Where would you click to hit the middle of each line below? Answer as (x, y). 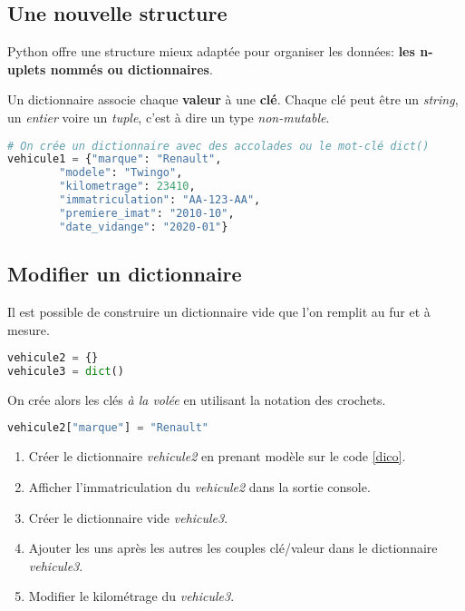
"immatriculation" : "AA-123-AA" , (160, 200)
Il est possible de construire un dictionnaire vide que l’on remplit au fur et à (219, 311)
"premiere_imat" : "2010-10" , (147, 213)
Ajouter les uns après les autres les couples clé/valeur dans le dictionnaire (233, 548)
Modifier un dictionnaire (125, 274)
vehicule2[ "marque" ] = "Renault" (108, 428)
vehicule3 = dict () (66, 371)
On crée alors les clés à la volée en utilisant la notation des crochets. (197, 399)
